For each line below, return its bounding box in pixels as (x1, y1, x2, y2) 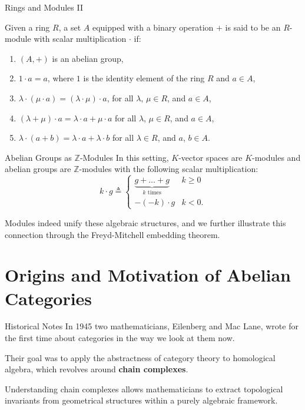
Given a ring (5, 21, 50, 33)
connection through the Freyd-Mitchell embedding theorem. (5, 228, 220, 240)
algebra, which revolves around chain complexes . (5, 363, 188, 375)
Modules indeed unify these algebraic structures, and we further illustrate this (5, 216, 286, 229)
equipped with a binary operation (92, 21, 214, 33)
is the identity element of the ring (83, 72, 205, 84)
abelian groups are (5, 163, 71, 175)
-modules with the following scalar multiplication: (79, 163, 258, 175)
